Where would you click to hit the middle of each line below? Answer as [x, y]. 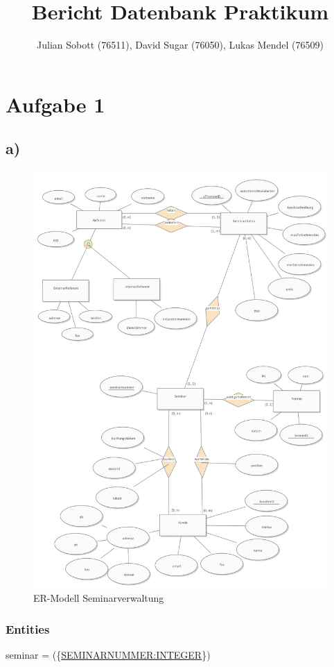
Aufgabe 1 [55, 104]
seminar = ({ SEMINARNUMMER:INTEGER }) [108, 654]
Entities [28, 628]
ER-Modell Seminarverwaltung [99, 598]
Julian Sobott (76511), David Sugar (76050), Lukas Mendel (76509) [180, 45]
